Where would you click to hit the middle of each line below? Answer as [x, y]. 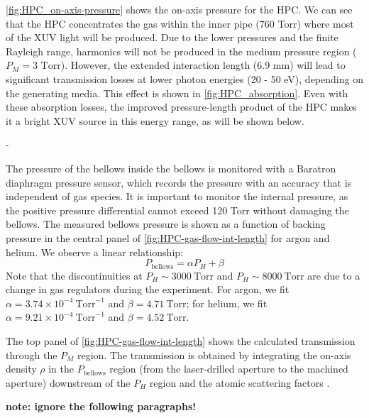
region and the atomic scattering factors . [239, 382]
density [21, 369]
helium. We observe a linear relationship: [94, 252]
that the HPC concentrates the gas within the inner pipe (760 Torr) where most [180, 23]
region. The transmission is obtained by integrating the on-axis [214, 354]
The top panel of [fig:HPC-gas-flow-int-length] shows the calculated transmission [181, 340]
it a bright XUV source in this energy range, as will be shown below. [155, 120]
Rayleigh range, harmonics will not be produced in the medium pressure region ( [181, 51]
